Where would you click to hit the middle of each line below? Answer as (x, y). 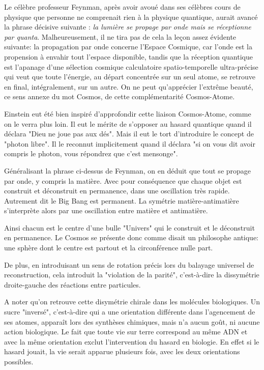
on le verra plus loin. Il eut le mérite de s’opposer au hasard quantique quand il (128, 123)
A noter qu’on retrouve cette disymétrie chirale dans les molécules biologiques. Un (132, 302)
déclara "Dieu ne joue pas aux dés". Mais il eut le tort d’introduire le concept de (129, 134)
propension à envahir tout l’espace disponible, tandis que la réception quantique (128, 56)
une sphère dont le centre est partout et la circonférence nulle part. (109, 248)
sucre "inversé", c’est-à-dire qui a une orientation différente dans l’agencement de (130, 312)
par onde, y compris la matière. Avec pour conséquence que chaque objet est (123, 180)
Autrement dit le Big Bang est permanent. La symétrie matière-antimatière (122, 200)
